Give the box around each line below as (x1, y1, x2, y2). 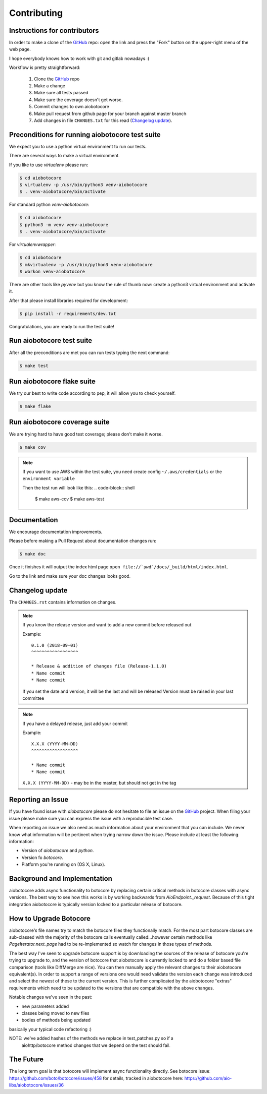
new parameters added (21, 1003, 69, 1009)
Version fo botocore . (21, 854, 64, 860)
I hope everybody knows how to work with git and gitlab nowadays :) (9, 55, 150, 61)
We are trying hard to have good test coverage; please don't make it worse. (9, 431, 163, 437)
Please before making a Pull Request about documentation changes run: (9, 538, 157, 544)
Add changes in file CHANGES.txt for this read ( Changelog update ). (34, 117, 173, 123)
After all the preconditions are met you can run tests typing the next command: (9, 350, 170, 356)
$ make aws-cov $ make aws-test (35, 496, 104, 502)
